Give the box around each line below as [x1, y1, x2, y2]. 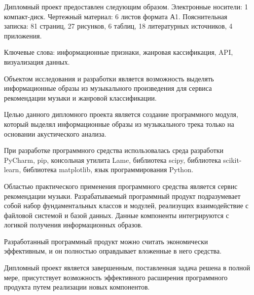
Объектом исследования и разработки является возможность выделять [4, 73, 214, 83]
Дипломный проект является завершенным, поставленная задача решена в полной [4, 262, 250, 273]
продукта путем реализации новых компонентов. [4, 282, 150, 292]
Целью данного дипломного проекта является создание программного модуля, [4, 109, 238, 119]
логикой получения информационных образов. [4, 220, 143, 230]
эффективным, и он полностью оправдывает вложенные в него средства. [4, 246, 222, 256]
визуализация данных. [4, 56, 70, 67]
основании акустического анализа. [4, 128, 107, 139]
